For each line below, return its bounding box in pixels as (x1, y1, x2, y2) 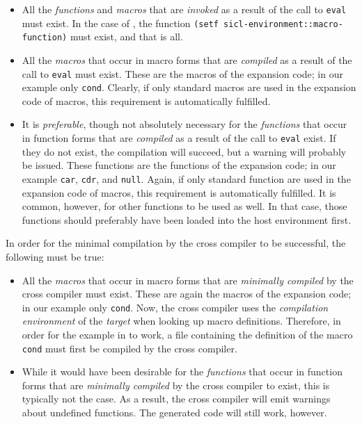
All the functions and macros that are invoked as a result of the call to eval (22, 2, 347, 16)
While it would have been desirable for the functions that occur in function (22, 364, 343, 379)
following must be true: (6, 249, 104, 263)
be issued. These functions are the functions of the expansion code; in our (22, 158, 336, 172)
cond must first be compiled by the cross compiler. (22, 341, 237, 355)
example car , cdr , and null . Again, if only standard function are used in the (22, 171, 351, 186)
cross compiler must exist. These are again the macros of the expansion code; (22, 286, 352, 301)
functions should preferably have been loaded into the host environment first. (22, 212, 352, 227)
